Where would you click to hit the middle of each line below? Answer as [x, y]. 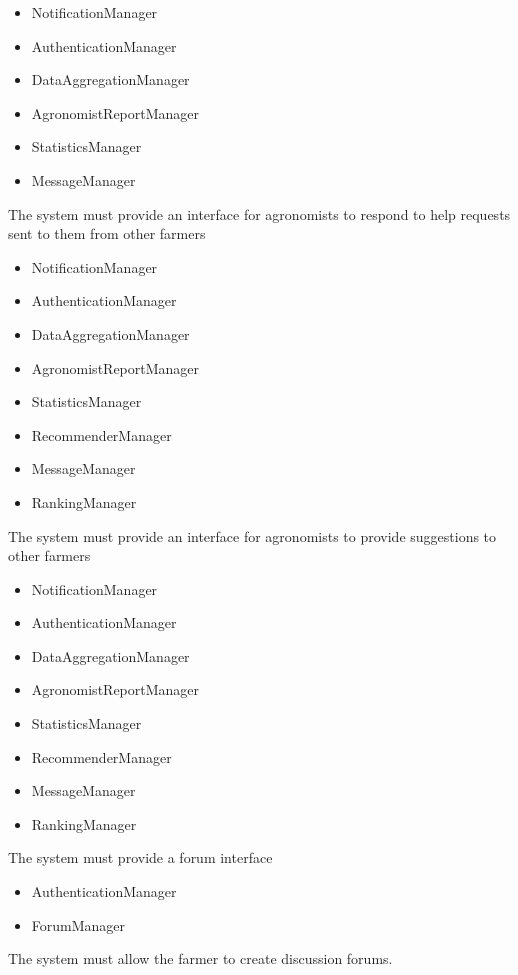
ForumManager [78, 924]
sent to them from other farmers [107, 233]
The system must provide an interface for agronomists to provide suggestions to [252, 535]
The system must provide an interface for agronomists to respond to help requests [259, 213]
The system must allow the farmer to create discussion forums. [200, 958]
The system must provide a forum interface [140, 857]
